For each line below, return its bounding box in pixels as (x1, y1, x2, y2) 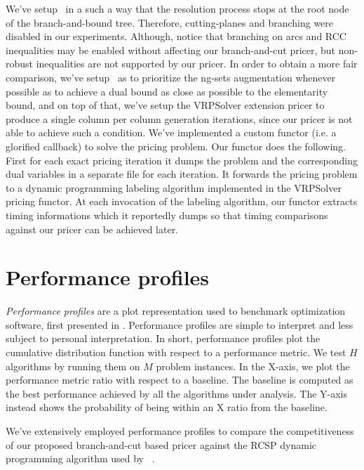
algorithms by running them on (6, 358, 140, 373)
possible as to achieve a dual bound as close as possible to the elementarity (6, 84, 328, 98)
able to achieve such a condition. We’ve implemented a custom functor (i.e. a (6, 125, 337, 140)
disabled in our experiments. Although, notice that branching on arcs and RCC (6, 29, 346, 44)
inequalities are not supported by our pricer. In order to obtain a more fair (36, 56, 358, 71)
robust (6, 56, 34, 71)
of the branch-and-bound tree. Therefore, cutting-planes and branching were (6, 15, 334, 30)
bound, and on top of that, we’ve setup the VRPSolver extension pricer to (6, 98, 325, 112)
